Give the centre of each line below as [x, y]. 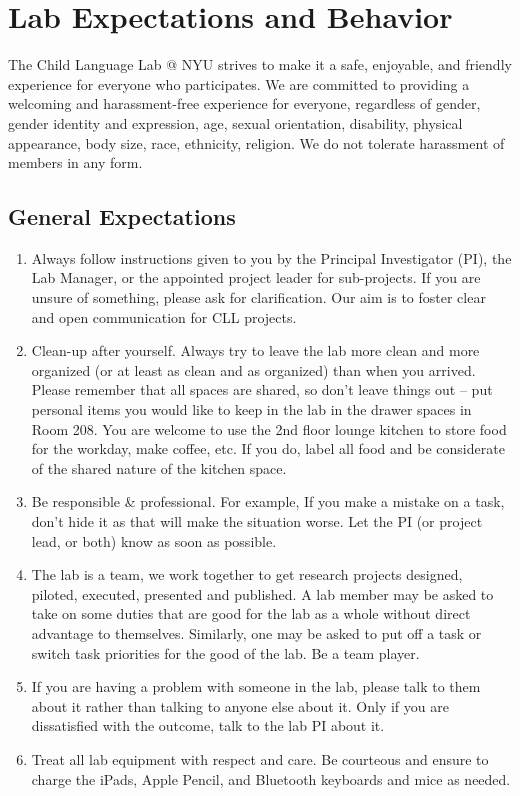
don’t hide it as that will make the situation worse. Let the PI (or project [257, 521]
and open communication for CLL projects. [164, 316]
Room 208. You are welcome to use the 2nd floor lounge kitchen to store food [269, 428]
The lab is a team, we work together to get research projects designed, [247, 574]
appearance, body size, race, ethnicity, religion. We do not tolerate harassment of [256, 142]
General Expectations [122, 216]
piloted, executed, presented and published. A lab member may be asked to [262, 593]
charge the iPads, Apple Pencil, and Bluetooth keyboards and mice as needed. [271, 778]
